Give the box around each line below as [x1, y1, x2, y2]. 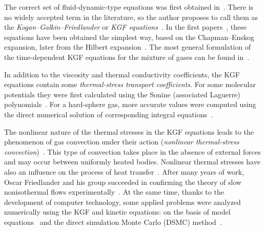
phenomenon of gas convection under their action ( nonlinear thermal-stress [4, 136, 239, 147]
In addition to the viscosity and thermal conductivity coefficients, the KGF [4, 69, 240, 79]
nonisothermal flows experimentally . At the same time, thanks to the [4, 186, 224, 197]
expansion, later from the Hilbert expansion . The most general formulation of [4, 41, 251, 52]
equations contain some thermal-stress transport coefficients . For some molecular [4, 79, 256, 90]
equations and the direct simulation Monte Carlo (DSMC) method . [4, 216, 222, 227]
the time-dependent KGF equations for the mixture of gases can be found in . [4, 51, 250, 62]
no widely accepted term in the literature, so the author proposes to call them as [4, 11, 258, 22]
